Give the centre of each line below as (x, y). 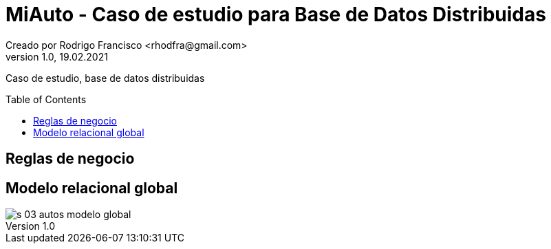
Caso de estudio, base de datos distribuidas (105, 78)
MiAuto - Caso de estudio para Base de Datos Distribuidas (276, 14)
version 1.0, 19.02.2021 (57, 56)
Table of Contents (46, 99)
